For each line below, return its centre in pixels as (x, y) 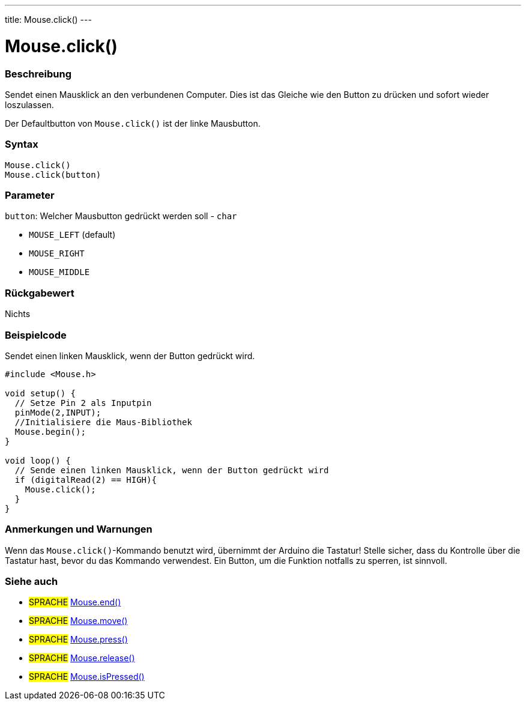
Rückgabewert (40, 293)
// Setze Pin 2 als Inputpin (83, 403)
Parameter (30, 195)
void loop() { (38, 460)
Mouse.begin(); (50, 431)
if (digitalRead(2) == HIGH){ (86, 480)
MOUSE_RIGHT (57, 254)
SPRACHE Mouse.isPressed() (87, 677)
